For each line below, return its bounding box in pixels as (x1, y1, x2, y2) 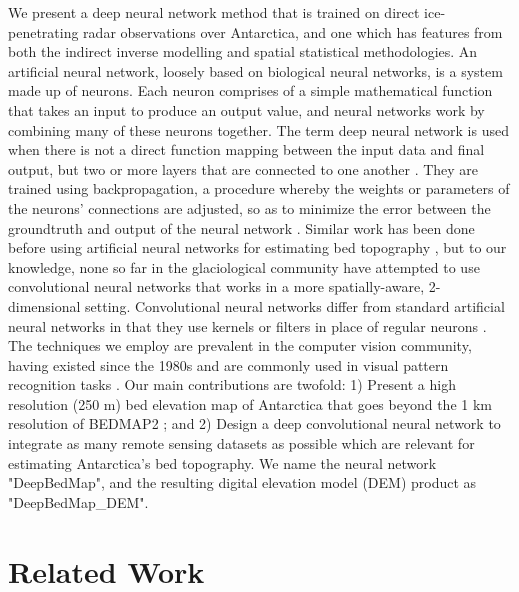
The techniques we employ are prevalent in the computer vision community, (8, 335, 472, 356)
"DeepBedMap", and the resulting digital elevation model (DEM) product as (8, 472, 477, 493)
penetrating (8, 21, 79, 42)
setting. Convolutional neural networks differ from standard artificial (85, 295, 505, 316)
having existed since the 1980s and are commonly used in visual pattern (8, 354, 449, 375)
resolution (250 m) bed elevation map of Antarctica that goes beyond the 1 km (8, 393, 492, 414)
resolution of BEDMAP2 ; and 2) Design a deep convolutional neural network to (8, 413, 501, 434)
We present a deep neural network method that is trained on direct (8, 2, 420, 22)
